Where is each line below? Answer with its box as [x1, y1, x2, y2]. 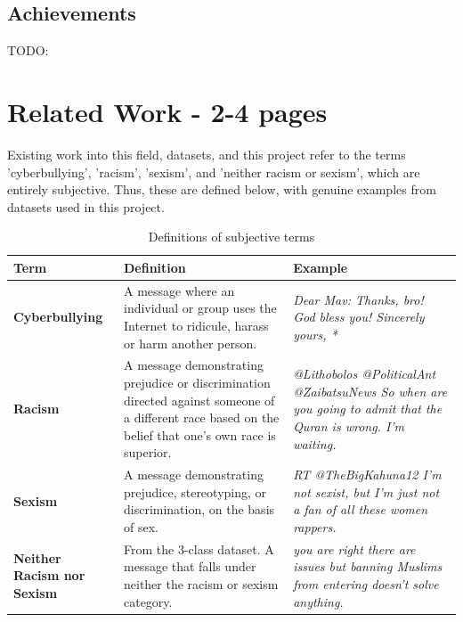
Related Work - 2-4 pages [7, 93, 328, 129]
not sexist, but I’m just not [293, 482, 440, 501]
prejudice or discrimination [123, 372, 271, 391]
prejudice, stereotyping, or [123, 482, 267, 501]
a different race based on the [123, 408, 280, 427]
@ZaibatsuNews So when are [293, 381, 448, 400]
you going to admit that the [293, 399, 443, 418]
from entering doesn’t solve [293, 574, 439, 593]
